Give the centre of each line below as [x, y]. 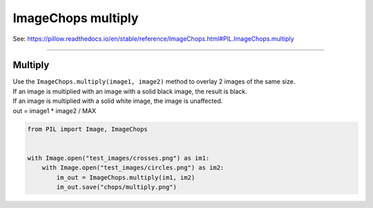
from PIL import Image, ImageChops [87, 129]
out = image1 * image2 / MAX [55, 111]
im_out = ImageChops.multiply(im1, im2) [126, 177]
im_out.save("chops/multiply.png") [117, 187]
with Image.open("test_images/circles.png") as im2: [133, 168]
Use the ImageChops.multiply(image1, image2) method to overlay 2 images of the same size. [154, 82]
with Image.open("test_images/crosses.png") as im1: [118, 158]
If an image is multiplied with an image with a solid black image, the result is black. [130, 91]
